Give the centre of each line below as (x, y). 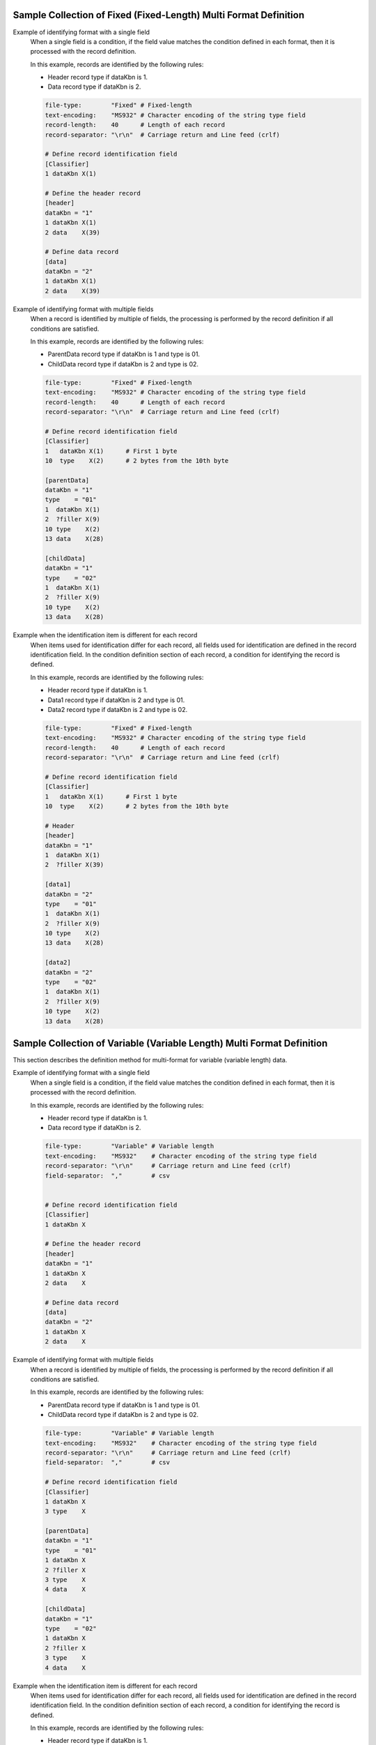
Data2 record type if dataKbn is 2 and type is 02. (118, 709)
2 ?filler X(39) (75, 865)
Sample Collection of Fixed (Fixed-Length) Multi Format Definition (159, 15)
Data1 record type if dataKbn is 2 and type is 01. (116, 700)
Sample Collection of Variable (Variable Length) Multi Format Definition (170, 1043)
